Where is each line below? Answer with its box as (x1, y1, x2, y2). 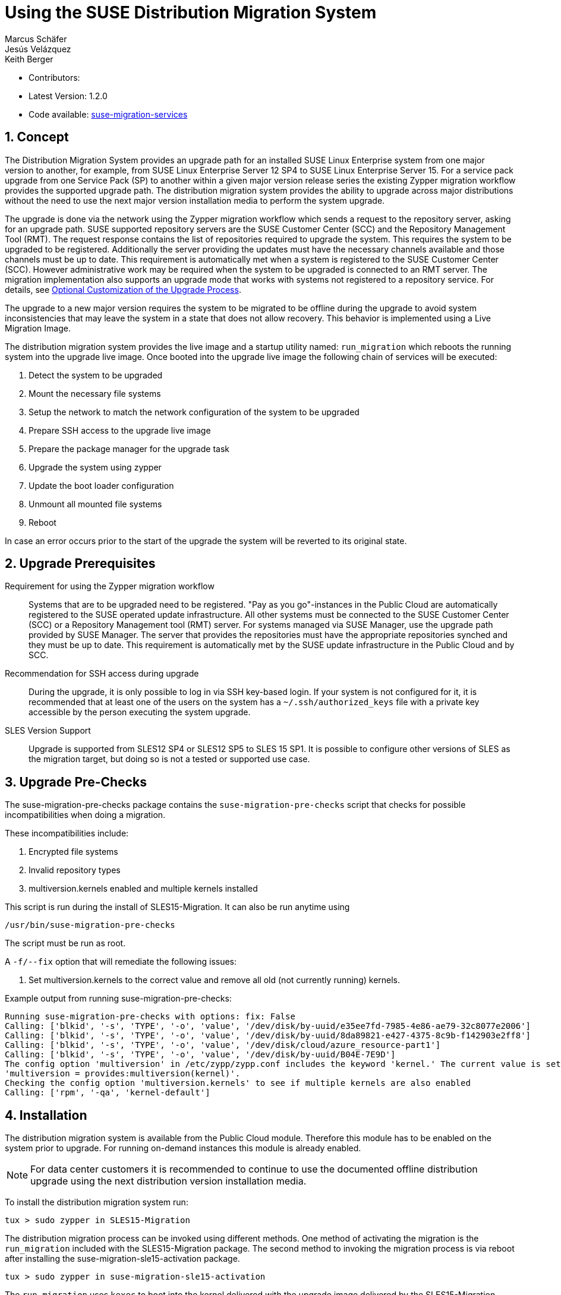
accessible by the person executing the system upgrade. (29, 707, 251, 718)
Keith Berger (5, 53, 53, 64)
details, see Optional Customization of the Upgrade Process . (5, 284, 241, 295)
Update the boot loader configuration (29, 480, 174, 491)
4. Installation (5, 1107, 87, 1123)
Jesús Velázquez (5, 43, 71, 54)
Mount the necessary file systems (29, 388, 161, 399)
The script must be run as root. (5, 938, 126, 949)
